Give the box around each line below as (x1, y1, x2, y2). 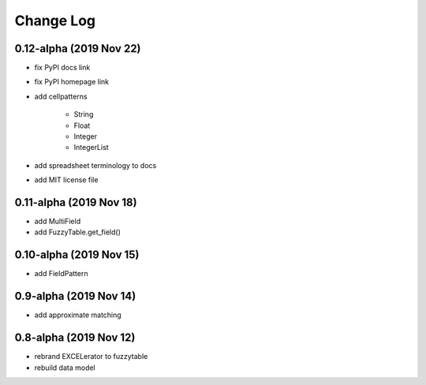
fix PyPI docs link (34, 63, 91, 73)
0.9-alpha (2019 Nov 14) (14, 290, 136, 303)
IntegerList (73, 143, 110, 152)
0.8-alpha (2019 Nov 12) (14, 331, 136, 345)
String (73, 110, 94, 119)
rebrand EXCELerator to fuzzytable (34, 352, 148, 361)
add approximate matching (34, 310, 121, 320)
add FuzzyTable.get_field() (34, 227, 121, 237)
